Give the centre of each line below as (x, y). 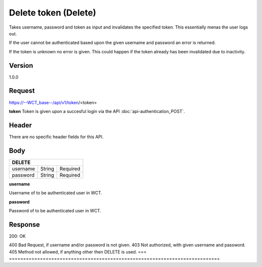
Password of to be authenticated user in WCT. (55, 210)
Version (21, 65)
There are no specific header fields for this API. (56, 137)
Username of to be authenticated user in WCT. (56, 193)
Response (25, 225)
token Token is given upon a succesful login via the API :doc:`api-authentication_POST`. (97, 111)
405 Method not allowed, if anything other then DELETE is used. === (78, 251)
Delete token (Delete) (53, 13)
